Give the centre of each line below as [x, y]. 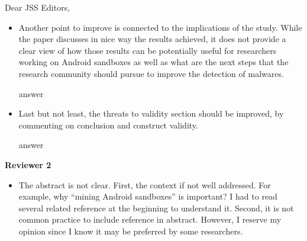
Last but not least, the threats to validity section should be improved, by [151, 113]
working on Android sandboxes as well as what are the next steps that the [153, 62]
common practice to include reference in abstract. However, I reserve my [150, 219]
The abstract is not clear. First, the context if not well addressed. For [145, 184]
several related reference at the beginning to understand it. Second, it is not [156, 208]
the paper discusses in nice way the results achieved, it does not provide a [152, 39]
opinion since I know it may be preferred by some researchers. [131, 231]
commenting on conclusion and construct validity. [108, 125]
